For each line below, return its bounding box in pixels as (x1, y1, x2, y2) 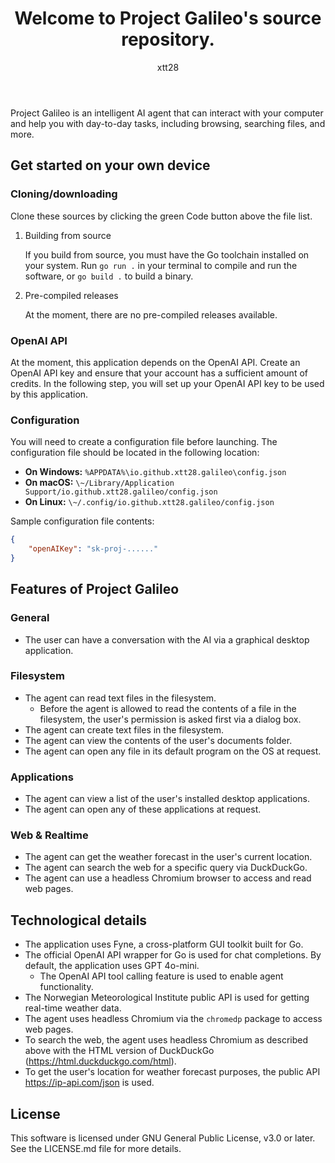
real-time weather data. (24, 1002, 122, 1014)
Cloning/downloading (10, 187, 118, 201)
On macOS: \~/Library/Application (24, 477, 175, 489)
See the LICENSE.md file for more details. (10, 1143, 182, 1155)
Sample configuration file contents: (10, 515, 155, 527)
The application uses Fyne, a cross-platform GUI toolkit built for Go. (24, 938, 304, 951)
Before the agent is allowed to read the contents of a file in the (39, 702, 297, 714)
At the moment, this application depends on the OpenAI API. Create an (10, 356, 301, 368)
